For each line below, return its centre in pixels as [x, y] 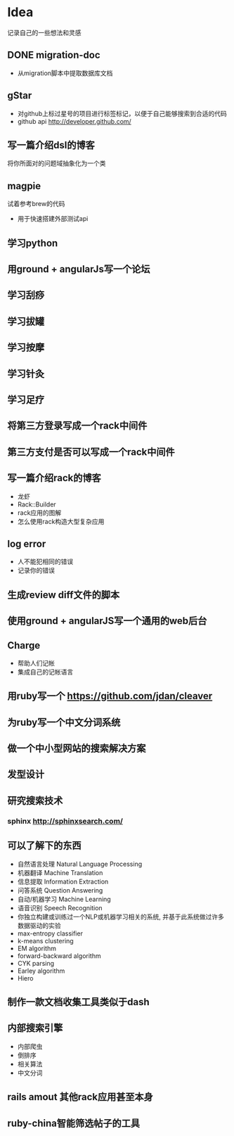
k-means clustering [45, 940]
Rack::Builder [37, 504]
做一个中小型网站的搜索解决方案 [77, 749]
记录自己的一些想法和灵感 [44, 32]
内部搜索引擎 [35, 1028]
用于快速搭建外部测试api [53, 219]
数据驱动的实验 [39, 925]
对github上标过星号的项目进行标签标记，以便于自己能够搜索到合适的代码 [122, 113]
